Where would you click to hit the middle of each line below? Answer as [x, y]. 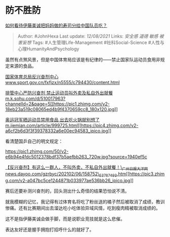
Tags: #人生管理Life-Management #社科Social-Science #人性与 [98, 42]
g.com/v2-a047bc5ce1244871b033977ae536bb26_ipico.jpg [68, 180]
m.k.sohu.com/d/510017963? [35, 98]
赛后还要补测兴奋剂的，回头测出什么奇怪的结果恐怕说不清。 [67, 191]
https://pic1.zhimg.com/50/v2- [37, 151]
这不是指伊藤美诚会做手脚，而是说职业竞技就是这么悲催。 [65, 219]
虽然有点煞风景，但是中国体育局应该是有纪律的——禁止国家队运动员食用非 [83, 59]
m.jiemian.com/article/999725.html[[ [43, 125]
